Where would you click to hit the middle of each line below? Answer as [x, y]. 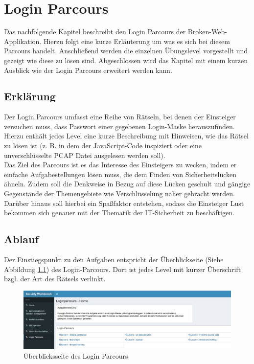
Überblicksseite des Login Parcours [76, 355]
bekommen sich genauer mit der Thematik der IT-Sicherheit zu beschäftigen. [119, 213]
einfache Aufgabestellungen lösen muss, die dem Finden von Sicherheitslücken [120, 174]
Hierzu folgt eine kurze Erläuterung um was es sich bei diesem [137, 41]
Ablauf [21, 239]
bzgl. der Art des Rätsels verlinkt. [55, 279]
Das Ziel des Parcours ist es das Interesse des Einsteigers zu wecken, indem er [120, 165]
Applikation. [23, 41]
